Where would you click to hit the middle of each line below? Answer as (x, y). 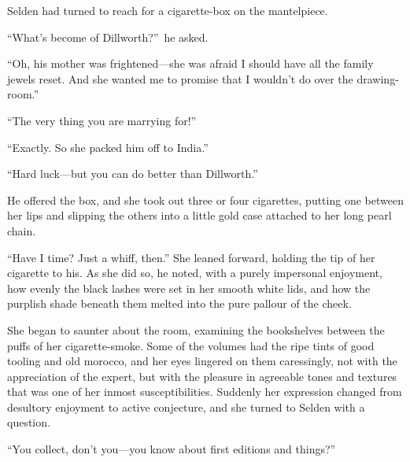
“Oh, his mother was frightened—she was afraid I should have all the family (190, 63)
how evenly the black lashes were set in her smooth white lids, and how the (189, 288)
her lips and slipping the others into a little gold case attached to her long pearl (199, 215)
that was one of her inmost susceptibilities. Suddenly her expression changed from (205, 392)
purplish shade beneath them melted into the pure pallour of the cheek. (179, 303)
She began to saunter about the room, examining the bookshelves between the (196, 329)
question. (29, 422)
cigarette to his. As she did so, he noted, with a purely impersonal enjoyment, (195, 273)
